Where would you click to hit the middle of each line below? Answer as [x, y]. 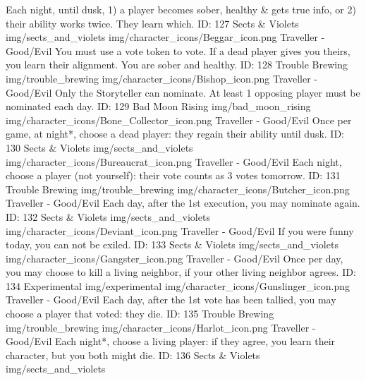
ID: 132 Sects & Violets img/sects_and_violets [108, 216]
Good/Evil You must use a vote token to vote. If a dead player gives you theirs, [178, 50]
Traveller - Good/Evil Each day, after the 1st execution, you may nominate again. [183, 203]
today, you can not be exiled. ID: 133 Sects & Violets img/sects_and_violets [172, 244]
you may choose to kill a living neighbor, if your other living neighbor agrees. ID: [181, 272]
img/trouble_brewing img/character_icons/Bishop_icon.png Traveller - [162, 78]
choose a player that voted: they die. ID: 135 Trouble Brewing [140, 314]
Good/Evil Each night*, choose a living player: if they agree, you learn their [171, 341]
